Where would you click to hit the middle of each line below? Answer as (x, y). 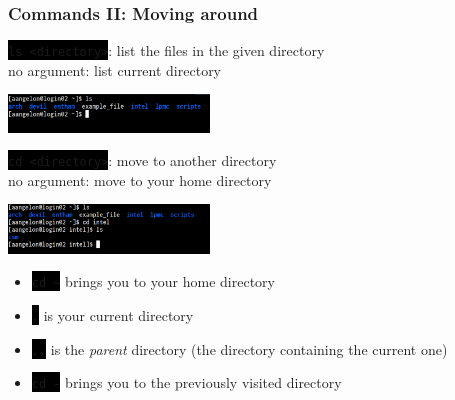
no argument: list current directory (115, 69)
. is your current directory (112, 314)
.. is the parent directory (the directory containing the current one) (239, 348)
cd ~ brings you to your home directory (153, 281)
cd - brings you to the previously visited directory (186, 382)
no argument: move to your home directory (140, 179)
